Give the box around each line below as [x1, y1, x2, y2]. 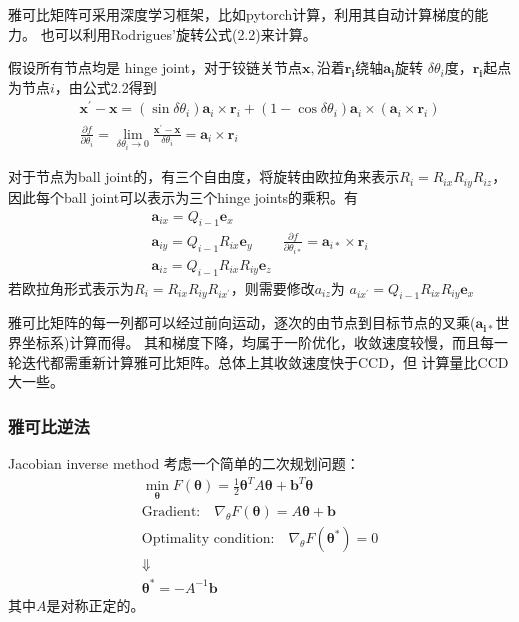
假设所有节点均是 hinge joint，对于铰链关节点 [8, 57, 303, 78]
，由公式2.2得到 [54, 76, 157, 97]
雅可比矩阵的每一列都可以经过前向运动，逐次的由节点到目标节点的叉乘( [8, 312, 476, 333]
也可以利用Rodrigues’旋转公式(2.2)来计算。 [40, 23, 317, 44]
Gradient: [141, 505, 201, 520]
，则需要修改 [230, 277, 315, 298]
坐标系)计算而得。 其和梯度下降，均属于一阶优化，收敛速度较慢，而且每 [21, 332, 495, 353]
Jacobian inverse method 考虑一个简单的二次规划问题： [8, 453, 360, 474]
